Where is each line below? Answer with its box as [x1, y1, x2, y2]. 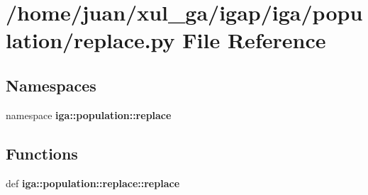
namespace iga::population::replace [6, 107, 172, 122]
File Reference [182, 26, 326, 55]
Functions [6, 142, 78, 164]
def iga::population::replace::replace [6, 175, 180, 190]
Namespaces [6, 74, 96, 96]
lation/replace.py [6, 26, 175, 55]
